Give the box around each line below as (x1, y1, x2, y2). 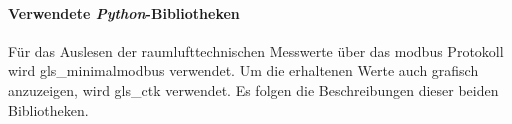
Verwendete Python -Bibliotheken (8, 2, 240, 23)
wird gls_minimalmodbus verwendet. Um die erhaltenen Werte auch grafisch (8, 60, 479, 81)
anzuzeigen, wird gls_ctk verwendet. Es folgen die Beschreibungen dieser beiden (8, 79, 499, 100)
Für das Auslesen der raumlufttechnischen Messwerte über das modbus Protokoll (8, 40, 504, 61)
